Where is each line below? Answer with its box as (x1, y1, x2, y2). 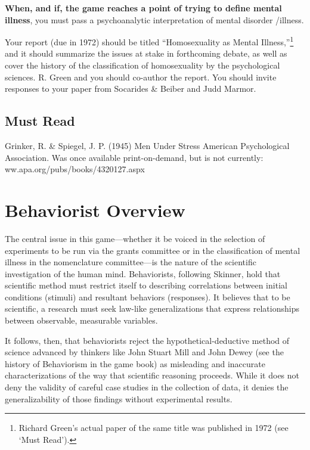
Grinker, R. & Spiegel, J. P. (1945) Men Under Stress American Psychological (5, 139, 290, 152)
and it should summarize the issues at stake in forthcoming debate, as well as (5, 47, 287, 60)
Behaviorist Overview (5, 197, 185, 222)
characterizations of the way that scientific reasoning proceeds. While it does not (5, 369, 300, 381)
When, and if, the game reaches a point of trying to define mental (5, 2, 282, 14)
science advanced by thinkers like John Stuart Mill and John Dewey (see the (5, 346, 284, 358)
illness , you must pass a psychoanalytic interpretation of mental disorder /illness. (5, 13, 304, 26)
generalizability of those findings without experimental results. (5, 392, 232, 405)
